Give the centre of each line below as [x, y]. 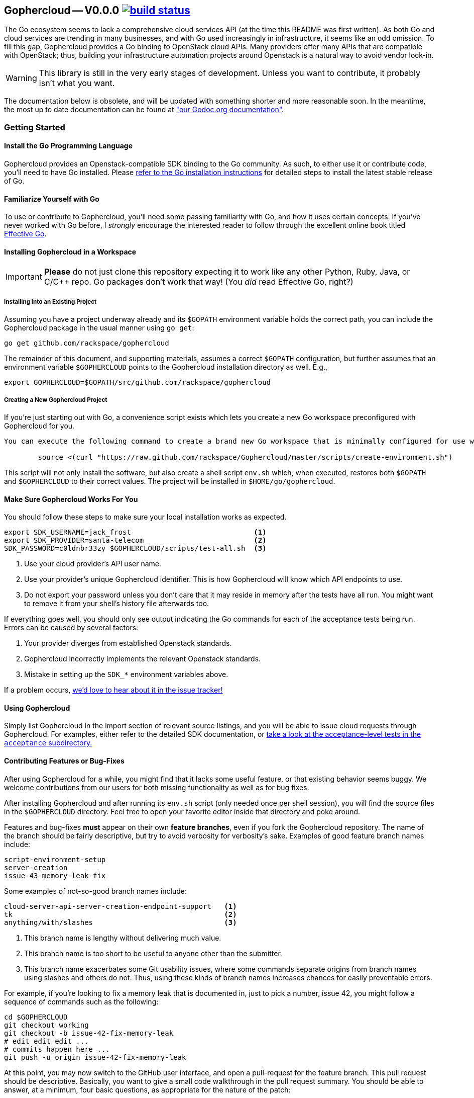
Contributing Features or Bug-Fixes [64, 761]
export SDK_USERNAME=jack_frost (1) [135, 532]
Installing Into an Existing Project [50, 302]
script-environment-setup [55, 859]
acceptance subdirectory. [48, 743]
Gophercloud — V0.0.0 [62, 10]
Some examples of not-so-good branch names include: [96, 891]
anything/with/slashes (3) [121, 922]
